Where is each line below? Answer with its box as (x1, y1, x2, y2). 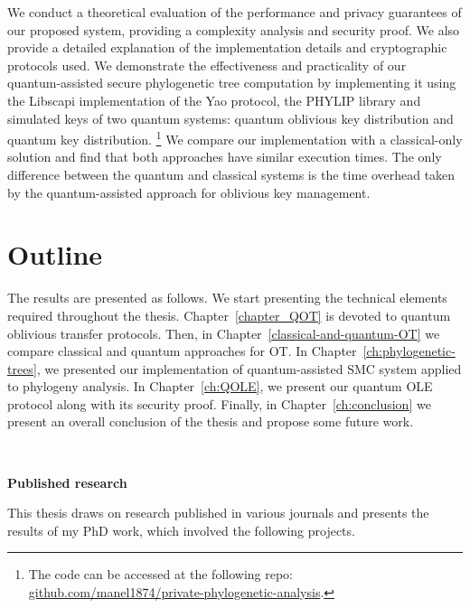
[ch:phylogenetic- (362, 341, 456, 360)
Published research (7, 472, 127, 491)
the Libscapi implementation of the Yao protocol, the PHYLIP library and (7, 90, 421, 109)
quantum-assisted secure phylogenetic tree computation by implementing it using (7, 73, 456, 92)
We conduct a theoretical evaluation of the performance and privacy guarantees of (7, 3, 462, 21)
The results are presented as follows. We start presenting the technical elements (7, 288, 447, 307)
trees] (7, 359, 37, 378)
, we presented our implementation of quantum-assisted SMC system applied (36, 359, 462, 378)
